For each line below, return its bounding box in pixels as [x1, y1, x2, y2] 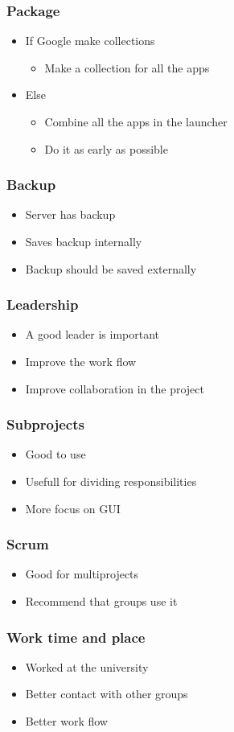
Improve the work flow [25, 353, 137, 369]
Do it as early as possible [44, 140, 168, 157]
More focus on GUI [25, 500, 121, 516]
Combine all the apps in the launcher [44, 113, 228, 130]
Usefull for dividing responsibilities [25, 473, 197, 489]
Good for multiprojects [25, 565, 139, 582]
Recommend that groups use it [25, 593, 178, 609]
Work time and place [6, 627, 146, 647]
